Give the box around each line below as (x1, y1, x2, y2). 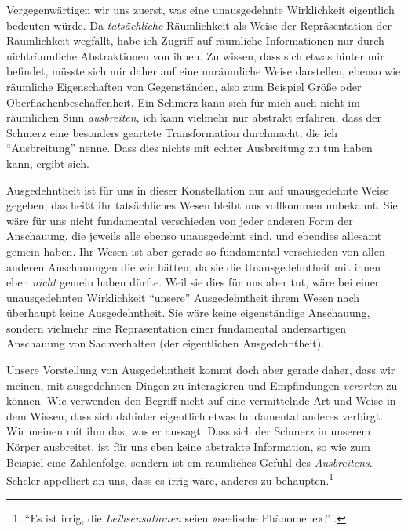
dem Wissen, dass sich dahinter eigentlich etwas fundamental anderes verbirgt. (6, 407, 384, 424)
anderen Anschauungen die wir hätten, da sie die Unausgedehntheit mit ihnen (6, 258, 381, 275)
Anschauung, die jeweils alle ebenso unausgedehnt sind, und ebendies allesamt (6, 227, 382, 244)
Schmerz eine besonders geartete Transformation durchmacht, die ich (6, 124, 338, 140)
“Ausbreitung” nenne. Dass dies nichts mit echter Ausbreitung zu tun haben (6, 140, 373, 156)
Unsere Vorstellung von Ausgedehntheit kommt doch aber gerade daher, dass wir (6, 362, 395, 378)
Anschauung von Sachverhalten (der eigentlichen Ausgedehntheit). (6, 335, 325, 351)
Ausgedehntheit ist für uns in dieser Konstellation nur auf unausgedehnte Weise (6, 181, 389, 198)
